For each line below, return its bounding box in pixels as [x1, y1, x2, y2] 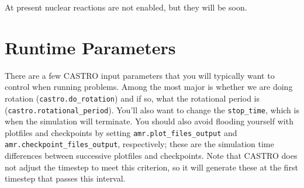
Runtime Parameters [5, 35, 176, 59]
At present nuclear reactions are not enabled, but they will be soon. [5, 1, 247, 13]
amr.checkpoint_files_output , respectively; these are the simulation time [5, 138, 274, 150]
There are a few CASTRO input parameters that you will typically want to [5, 69, 275, 81]
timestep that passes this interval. [5, 172, 126, 184]
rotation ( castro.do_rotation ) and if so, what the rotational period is [5, 92, 260, 104]
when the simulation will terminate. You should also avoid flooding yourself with [5, 115, 293, 127]
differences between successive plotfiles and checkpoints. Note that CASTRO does [5, 149, 298, 162]
